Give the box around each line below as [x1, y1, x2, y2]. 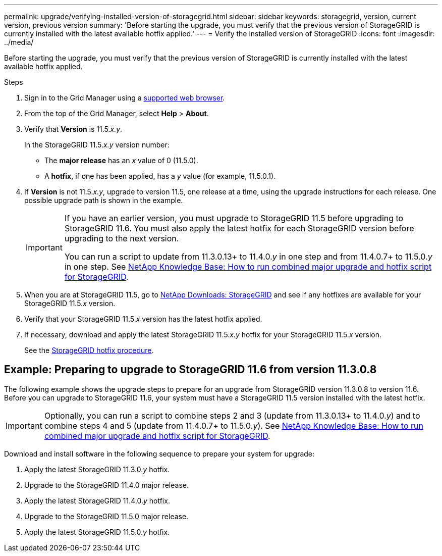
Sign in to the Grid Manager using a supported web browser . [24, 93, 225, 102]
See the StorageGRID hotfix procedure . [24, 346, 154, 355]
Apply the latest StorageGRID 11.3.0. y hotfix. [24, 465, 170, 474]
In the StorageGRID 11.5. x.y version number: [24, 140, 170, 149]
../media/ [4, 38, 34, 46]
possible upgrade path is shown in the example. [24, 196, 183, 205]
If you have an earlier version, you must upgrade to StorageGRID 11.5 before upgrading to [64, 213, 404, 223]
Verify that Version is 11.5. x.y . [24, 125, 123, 133]
